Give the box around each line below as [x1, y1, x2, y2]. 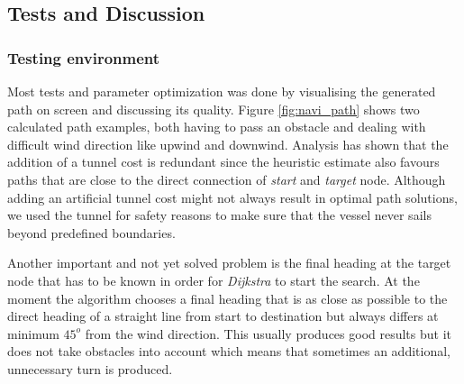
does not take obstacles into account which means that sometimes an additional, [7, 342, 450, 361]
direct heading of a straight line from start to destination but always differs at [7, 306, 439, 325]
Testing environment [7, 46, 160, 69]
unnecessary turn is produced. [7, 359, 173, 378]
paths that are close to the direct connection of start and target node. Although [7, 169, 446, 188]
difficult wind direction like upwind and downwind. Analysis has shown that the [7, 134, 449, 153]
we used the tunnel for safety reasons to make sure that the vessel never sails [7, 206, 432, 224]
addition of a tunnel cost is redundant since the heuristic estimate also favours [7, 152, 440, 171]
